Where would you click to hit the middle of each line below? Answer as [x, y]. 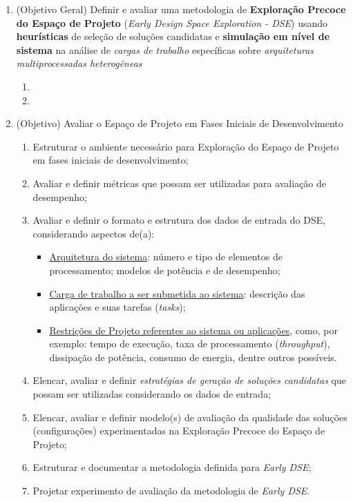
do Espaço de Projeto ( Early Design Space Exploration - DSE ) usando [172, 22]
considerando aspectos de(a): [94, 233]
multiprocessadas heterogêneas [79, 63]
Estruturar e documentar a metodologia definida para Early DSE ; [172, 467]
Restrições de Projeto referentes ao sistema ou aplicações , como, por [193, 330]
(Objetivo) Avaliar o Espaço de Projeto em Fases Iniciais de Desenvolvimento [180, 123]
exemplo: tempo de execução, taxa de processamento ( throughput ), [190, 344]
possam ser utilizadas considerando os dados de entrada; [152, 394]
